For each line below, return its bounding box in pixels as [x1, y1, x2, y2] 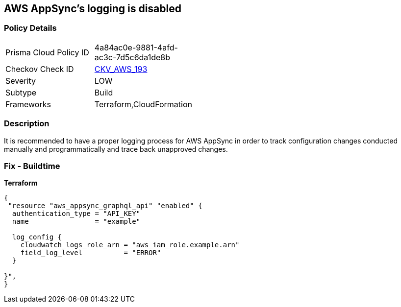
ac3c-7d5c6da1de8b [94, 52, 171, 62]
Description [4, 118, 50, 129]
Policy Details [4, 23, 57, 33]
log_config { [12, 233, 62, 241]
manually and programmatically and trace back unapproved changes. [4, 144, 228, 153]
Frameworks [5, 99, 51, 109]
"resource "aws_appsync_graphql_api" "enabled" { [8, 202, 202, 210]
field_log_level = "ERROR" [20, 249, 161, 257]
